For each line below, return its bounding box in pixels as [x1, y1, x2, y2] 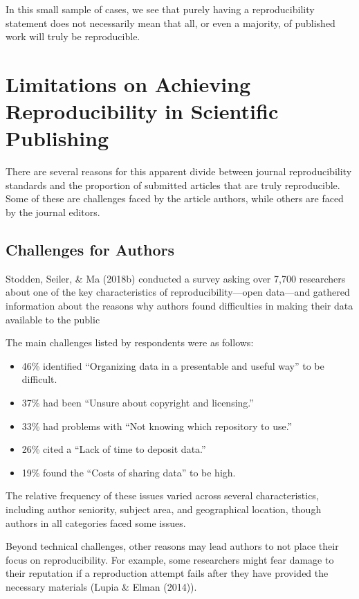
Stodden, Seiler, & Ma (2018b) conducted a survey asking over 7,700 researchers [6, 271, 346, 285]
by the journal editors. [6, 205, 100, 220]
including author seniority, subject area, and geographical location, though [6, 501, 322, 516]
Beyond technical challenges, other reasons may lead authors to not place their [6, 539, 339, 553]
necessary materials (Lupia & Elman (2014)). [6, 579, 197, 593]
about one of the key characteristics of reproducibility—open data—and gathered [6, 285, 350, 299]
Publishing [6, 124, 109, 152]
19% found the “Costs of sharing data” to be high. [21, 465, 236, 479]
